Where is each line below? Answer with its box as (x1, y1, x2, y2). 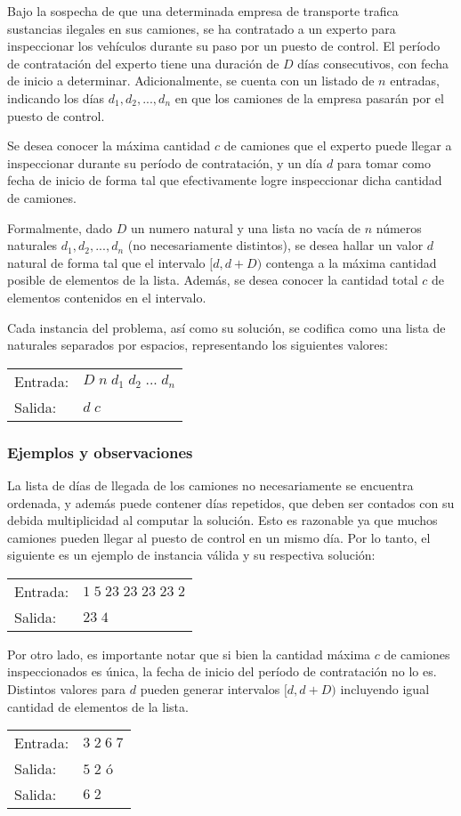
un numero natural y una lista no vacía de (131, 218, 361, 237)
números (376, 218, 422, 237)
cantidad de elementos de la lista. (7, 697, 189, 715)
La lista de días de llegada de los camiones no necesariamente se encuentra (7, 475, 414, 494)
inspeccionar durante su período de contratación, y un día (7, 153, 323, 172)
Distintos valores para (7, 680, 126, 699)
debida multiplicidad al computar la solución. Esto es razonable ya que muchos (7, 511, 438, 529)
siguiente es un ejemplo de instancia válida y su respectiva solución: (7, 545, 376, 564)
